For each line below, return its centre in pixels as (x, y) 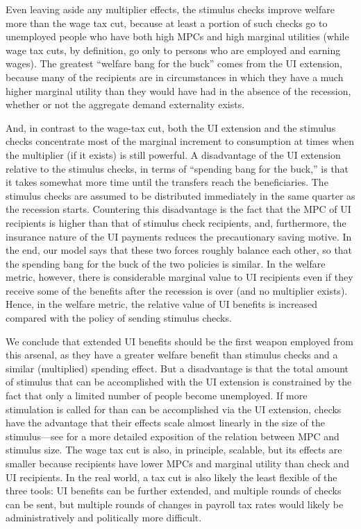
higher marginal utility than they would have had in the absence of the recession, (178, 90)
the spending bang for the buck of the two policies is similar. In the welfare (166, 263)
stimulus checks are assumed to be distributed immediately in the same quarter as (180, 195)
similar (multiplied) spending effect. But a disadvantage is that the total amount (177, 368)
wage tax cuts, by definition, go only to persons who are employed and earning (173, 50)
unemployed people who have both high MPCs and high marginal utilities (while (177, 36)
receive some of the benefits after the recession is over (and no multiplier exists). (177, 290)
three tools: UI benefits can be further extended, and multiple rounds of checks (174, 491)
